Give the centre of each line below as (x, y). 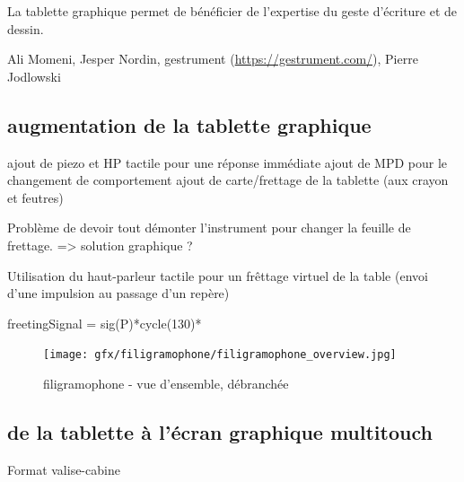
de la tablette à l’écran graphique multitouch (220, 431)
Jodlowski (34, 76)
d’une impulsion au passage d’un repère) (118, 293)
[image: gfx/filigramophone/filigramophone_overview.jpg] (220, 355)
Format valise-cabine (64, 469)
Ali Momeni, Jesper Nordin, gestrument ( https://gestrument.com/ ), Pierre (213, 59)
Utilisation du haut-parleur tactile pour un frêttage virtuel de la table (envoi (218, 275)
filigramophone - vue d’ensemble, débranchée (166, 383)
